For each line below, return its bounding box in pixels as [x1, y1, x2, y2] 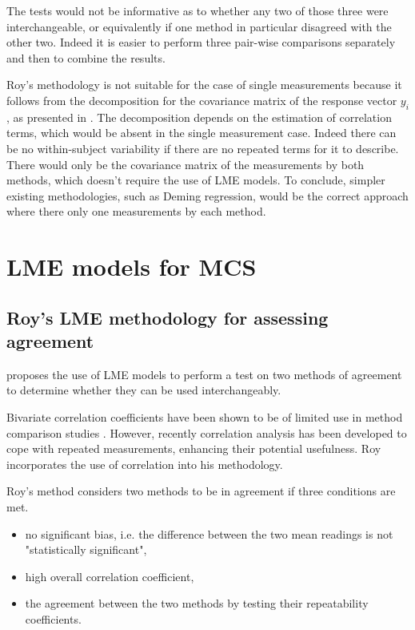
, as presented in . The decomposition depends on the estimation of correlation [6, 108, 392, 125]
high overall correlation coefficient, [25, 567, 194, 584]
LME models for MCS [6, 250, 257, 283]
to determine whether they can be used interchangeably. [6, 382, 281, 398]
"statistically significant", [25, 541, 147, 558]
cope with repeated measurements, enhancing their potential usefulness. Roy [6, 440, 381, 457]
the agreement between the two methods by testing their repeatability [25, 595, 369, 612]
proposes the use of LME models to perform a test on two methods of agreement [6, 365, 402, 382]
